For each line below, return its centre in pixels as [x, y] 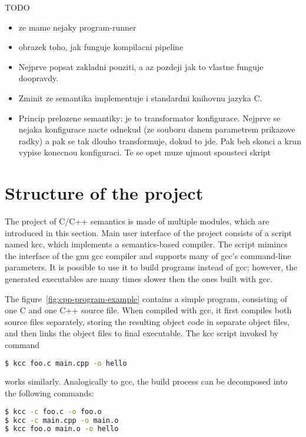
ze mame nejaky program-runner [77, 27]
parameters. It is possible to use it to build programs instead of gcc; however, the [151, 267]
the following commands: [49, 393]
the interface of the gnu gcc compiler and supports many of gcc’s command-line [148, 255]
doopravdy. [39, 78]
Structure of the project [104, 193]
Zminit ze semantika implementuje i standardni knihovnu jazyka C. [140, 97]
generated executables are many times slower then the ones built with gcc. [139, 279]
